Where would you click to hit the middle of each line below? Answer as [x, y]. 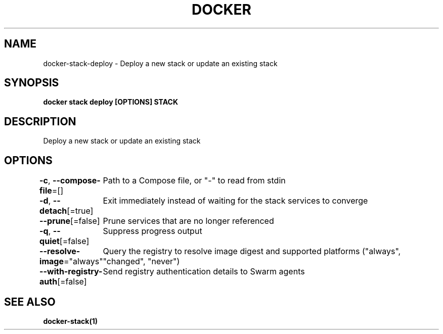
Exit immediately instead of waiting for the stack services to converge [235, 201]
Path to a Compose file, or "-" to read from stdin [194, 181]
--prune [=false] [70, 221]
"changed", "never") [141, 261]
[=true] [80, 211]
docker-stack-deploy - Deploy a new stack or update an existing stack [160, 63]
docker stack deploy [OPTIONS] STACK [110, 102]
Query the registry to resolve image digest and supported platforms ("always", [252, 251]
